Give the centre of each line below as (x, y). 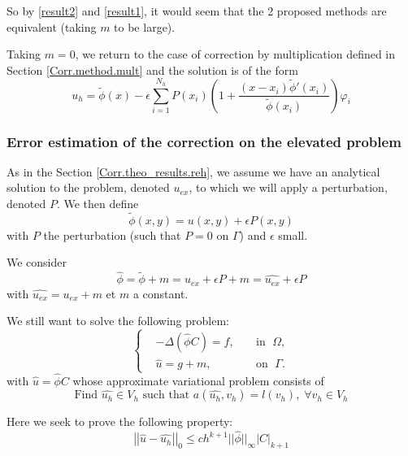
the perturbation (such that (112, 235)
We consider (37, 262)
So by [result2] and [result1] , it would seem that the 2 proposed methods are (197, 11)
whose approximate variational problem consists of (198, 380)
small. (293, 235)
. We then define (98, 203)
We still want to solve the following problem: (118, 321)
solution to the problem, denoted (88, 187)
